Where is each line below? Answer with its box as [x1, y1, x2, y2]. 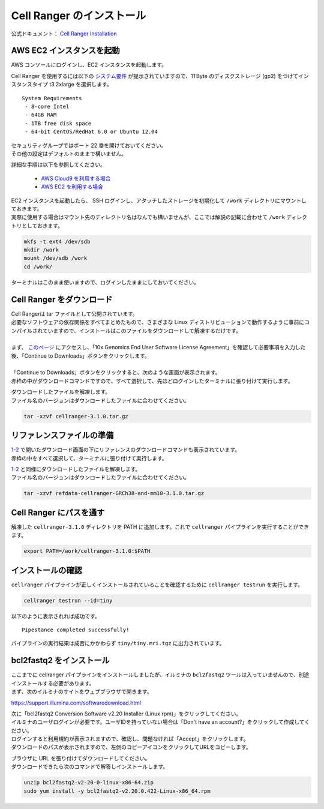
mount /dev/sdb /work [23, 255, 88, 262]
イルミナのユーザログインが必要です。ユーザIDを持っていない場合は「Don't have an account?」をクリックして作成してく [11, 718, 310, 726]
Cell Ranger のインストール [11, 9, 146, 22]
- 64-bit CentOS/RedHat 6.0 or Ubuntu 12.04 [25, 128, 158, 135]
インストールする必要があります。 [11, 679, 95, 687]
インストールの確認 [11, 565, 82, 576]
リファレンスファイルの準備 [11, 430, 114, 441]
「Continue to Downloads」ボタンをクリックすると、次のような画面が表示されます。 [11, 369, 221, 376]
